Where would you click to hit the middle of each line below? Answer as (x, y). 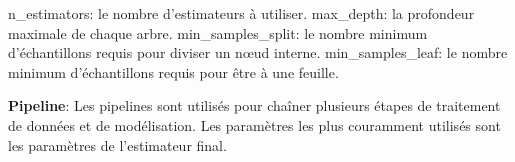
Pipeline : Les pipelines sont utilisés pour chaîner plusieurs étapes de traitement (254, 105)
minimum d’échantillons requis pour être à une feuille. (173, 71)
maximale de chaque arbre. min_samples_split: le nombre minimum (218, 32)
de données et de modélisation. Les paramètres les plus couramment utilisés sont (254, 124)
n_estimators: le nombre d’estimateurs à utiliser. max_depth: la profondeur (241, 13)
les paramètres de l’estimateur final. (117, 144)
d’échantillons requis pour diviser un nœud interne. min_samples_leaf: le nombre (258, 52)
